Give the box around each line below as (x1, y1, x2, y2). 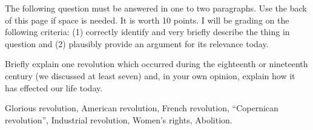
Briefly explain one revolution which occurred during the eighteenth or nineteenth (5, 57, 308, 70)
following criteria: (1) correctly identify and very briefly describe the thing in (5, 25, 290, 38)
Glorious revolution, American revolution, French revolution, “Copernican (5, 102, 278, 114)
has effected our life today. (5, 81, 103, 94)
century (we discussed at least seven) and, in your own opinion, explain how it (5, 69, 295, 82)
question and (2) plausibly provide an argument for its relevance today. (5, 37, 269, 50)
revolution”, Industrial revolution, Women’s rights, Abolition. (5, 113, 232, 126)
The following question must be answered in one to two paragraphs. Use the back (5, 2, 307, 14)
